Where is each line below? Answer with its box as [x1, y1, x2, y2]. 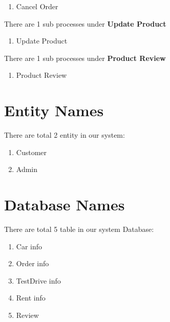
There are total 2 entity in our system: [4, 130, 125, 140]
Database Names [4, 194, 125, 215]
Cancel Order [16, 1, 58, 11]
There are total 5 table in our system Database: [4, 224, 154, 234]
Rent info [16, 292, 46, 303]
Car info [16, 241, 42, 251]
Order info [16, 258, 49, 269]
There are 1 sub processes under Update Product [4, 18, 166, 29]
